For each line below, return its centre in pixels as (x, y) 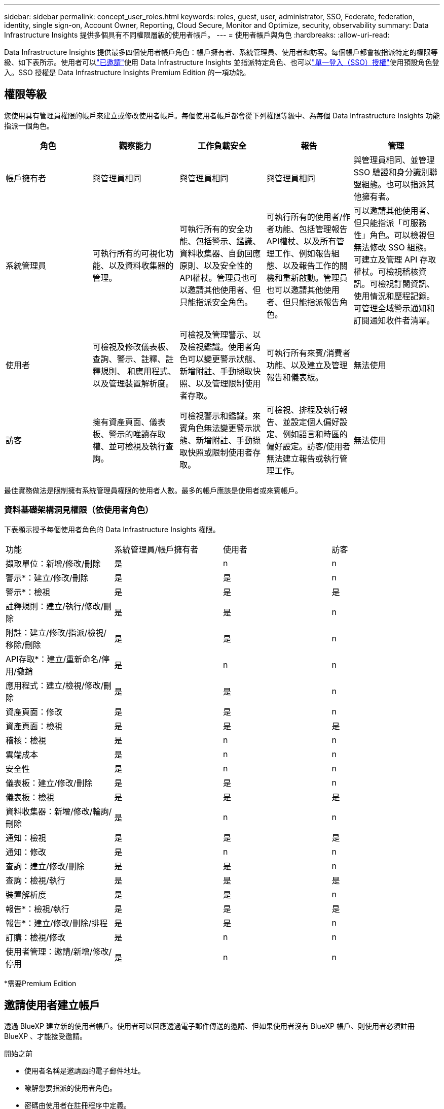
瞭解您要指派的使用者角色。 (70, 1088)
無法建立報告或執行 (303, 458)
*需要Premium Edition (40, 983)
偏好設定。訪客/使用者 (308, 446)
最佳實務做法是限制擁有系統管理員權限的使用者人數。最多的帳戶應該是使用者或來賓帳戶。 (153, 490)
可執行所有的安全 (212, 229)
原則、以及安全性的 (216, 265)
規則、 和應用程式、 (138, 371)
